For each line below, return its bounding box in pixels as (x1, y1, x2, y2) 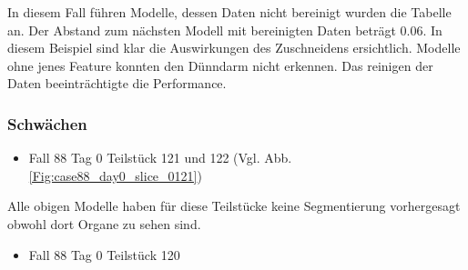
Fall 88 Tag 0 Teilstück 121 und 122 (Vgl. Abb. (28, 148, 292, 167)
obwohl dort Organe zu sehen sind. (7, 214, 201, 233)
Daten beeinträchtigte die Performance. (7, 74, 227, 93)
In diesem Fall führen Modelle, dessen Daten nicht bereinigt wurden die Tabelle (7, 3, 452, 21)
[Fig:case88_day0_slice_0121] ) (28, 165, 202, 185)
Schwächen (7, 112, 87, 135)
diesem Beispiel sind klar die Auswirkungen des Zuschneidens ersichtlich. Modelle (7, 38, 461, 57)
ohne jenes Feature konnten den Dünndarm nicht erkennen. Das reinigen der (7, 55, 433, 75)
